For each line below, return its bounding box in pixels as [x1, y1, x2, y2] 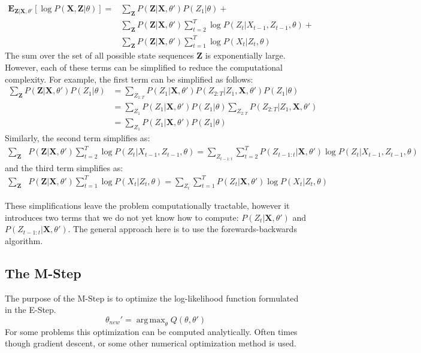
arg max [136, 315, 165, 324]
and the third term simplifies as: [5, 161, 123, 174]
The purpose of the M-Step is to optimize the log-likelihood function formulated [5, 291, 299, 304]
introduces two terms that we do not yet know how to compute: [5, 211, 239, 223]
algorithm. [5, 234, 43, 247]
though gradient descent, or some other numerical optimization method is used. [5, 337, 296, 349]
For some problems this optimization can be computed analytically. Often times [5, 325, 298, 337]
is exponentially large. [205, 49, 286, 62]
